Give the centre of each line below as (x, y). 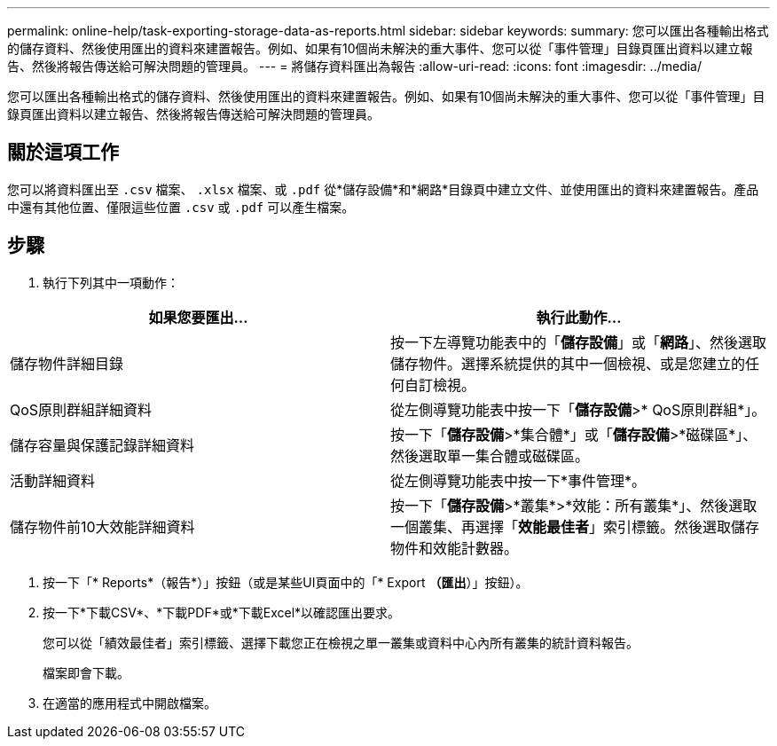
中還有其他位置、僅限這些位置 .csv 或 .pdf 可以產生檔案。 (181, 207)
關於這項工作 (63, 153)
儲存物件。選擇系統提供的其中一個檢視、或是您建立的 (568, 363)
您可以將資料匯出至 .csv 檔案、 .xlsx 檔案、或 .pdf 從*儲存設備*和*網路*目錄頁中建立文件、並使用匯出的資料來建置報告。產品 (383, 189)
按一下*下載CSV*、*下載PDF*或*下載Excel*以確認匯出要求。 (222, 612)
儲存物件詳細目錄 (67, 363)
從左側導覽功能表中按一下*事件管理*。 (518, 480)
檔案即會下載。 (86, 672)
